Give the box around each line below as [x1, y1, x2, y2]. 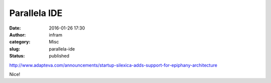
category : [9, 39, 31, 45]
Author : [9, 31, 26, 37]
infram [49, 31, 63, 37]
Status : [9, 53, 25, 59]
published [49, 53, 70, 59]
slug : [9, 45, 20, 52]
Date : [9, 25, 21, 31]
